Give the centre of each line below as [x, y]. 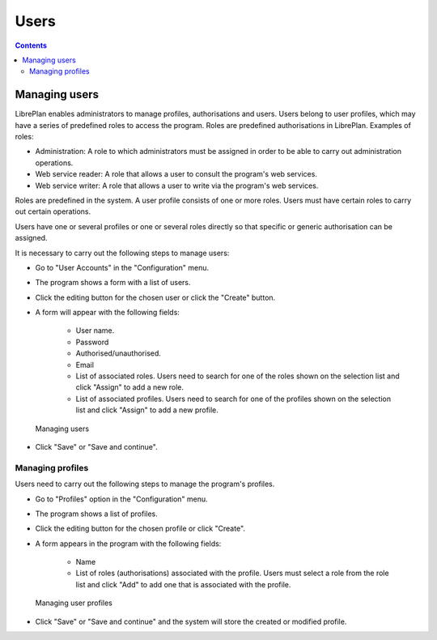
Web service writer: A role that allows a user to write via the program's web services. [177, 186]
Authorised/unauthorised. [119, 353]
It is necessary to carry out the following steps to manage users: [122, 253]
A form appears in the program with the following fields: [128, 544]
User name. [95, 331]
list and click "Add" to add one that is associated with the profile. [183, 584]
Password [92, 342]
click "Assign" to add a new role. [130, 387]
